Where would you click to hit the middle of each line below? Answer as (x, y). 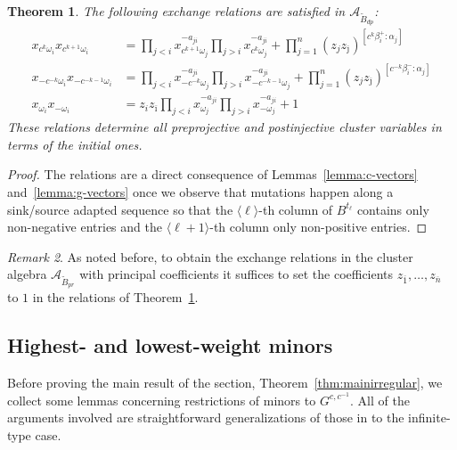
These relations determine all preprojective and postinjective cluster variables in (224, 127)
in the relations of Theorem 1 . (115, 297)
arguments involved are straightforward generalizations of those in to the (206, 417)
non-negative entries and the (85, 227)
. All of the (380, 400)
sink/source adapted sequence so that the (120, 209)
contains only (393, 209)
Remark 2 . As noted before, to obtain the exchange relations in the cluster (210, 256)
